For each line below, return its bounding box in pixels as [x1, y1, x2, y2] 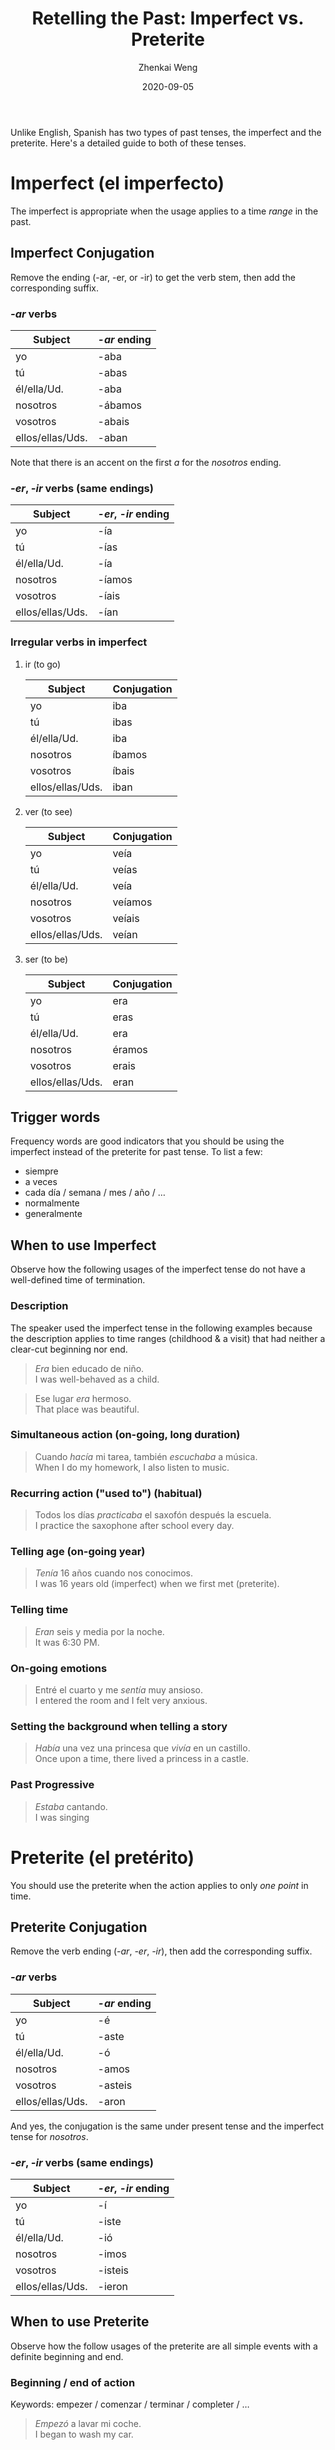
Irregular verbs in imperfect [10, 635, 148, 649]
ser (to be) [24, 953, 69, 965]
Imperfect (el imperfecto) [10, 172, 225, 195]
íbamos [112, 747, 148, 761]
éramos [112, 1042, 148, 1056]
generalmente [24, 1208, 83, 1220]
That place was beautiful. [34, 1403, 140, 1415]
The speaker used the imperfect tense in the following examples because [10, 1322, 313, 1334]
